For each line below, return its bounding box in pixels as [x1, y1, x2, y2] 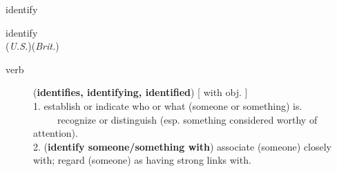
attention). [33, 126, 78, 140]
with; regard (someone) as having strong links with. [33, 153, 251, 167]
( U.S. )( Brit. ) [6, 39, 59, 53]
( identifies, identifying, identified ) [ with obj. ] [33, 85, 248, 99]
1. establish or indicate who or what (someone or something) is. [33, 98, 302, 113]
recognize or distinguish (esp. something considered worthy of [57, 112, 318, 126]
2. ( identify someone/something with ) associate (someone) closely [33, 139, 331, 153]
